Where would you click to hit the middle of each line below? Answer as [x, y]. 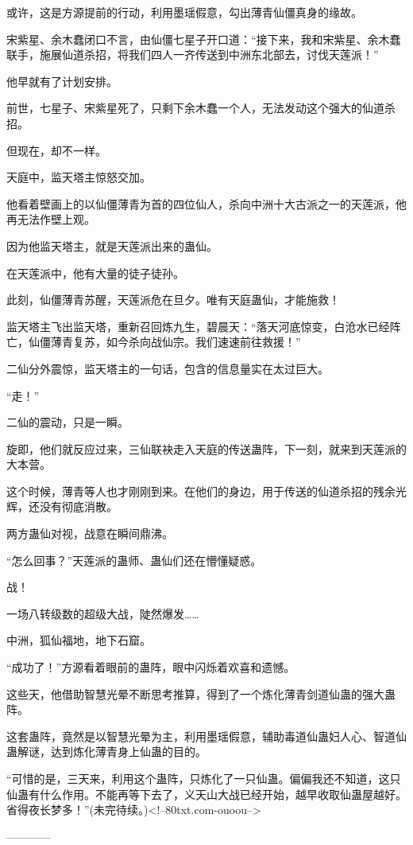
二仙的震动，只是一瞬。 [68, 422]
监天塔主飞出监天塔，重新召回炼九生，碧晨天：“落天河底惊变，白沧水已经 [198, 326]
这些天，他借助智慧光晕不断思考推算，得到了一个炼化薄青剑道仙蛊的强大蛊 [201, 693]
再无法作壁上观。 [51, 219]
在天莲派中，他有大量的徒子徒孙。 [95, 273]
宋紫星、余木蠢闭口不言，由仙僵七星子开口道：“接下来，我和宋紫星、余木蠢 [204, 39]
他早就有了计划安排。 [62, 81]
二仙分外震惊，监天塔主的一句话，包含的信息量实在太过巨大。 [168, 368]
